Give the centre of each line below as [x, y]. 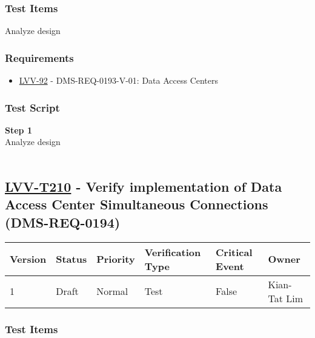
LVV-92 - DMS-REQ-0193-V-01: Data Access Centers [119, 80]
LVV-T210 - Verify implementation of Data [144, 187]
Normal [112, 291]
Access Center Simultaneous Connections [137, 204]
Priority [116, 259]
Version [28, 259]
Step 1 [18, 130]
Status [71, 259]
